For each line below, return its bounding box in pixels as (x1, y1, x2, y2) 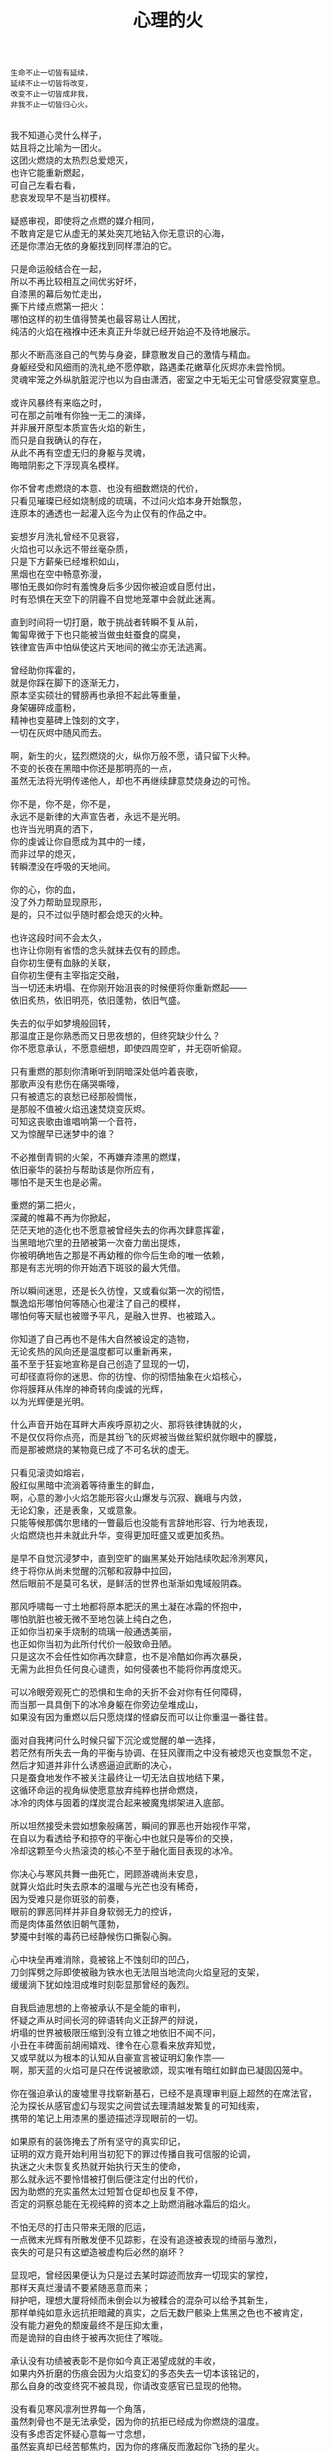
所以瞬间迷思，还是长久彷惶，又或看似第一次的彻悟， (10, 1285, 230, 1297)
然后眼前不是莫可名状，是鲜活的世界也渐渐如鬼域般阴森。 (10, 1577, 247, 1590)
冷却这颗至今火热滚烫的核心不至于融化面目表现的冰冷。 (10, 1845, 238, 1857)
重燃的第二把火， (10, 1199, 81, 1211)
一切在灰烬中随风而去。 (10, 727, 107, 739)
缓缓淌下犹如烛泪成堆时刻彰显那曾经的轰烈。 (10, 1979, 195, 1991)
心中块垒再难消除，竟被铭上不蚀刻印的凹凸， (10, 1954, 195, 1966)
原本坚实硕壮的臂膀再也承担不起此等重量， (10, 689, 186, 701)
